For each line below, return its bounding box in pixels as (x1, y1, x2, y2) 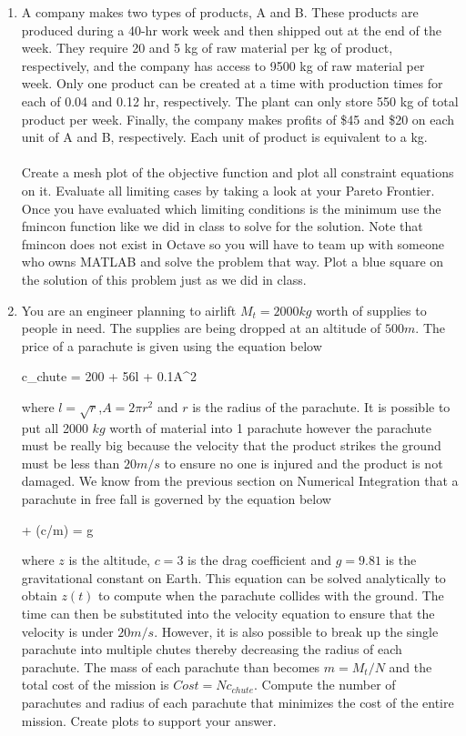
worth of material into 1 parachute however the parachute (109, 418, 431, 437)
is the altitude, (68, 550, 150, 570)
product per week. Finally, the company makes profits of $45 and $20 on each (21, 109, 455, 128)
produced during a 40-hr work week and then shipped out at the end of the (21, 20, 441, 39)
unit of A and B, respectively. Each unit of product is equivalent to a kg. (21, 127, 428, 146)
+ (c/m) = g (21, 519, 94, 539)
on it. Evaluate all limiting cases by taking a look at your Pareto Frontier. (21, 180, 435, 199)
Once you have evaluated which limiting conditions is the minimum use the (21, 198, 441, 217)
